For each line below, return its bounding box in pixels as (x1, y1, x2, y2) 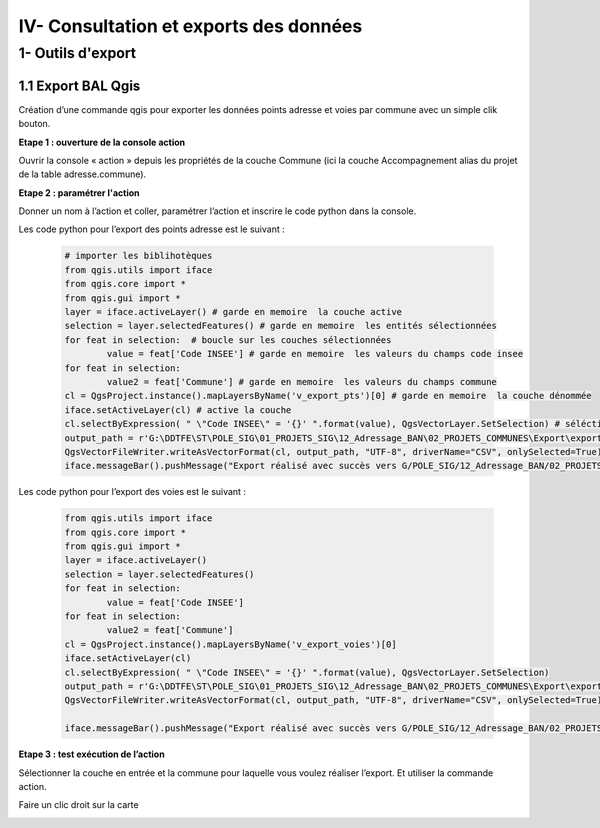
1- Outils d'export (18, 44, 137, 62)
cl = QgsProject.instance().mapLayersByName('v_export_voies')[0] (64, 638, 397, 650)
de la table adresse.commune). (18, 168, 147, 180)
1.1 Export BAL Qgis (18, 77, 141, 94)
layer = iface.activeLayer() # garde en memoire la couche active (64, 306, 403, 317)
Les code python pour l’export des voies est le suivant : (18, 486, 247, 498)
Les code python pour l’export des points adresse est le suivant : (18, 223, 285, 235)
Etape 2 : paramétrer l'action (18, 186, 140, 199)
